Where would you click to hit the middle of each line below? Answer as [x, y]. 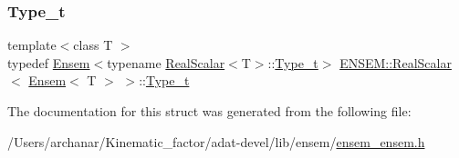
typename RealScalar [166, 62]
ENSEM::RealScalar [396, 62]
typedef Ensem [49, 62]
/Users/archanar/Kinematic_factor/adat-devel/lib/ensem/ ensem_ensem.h [216, 141]
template [32, 45]
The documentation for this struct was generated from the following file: [209, 111]
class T [93, 45]
